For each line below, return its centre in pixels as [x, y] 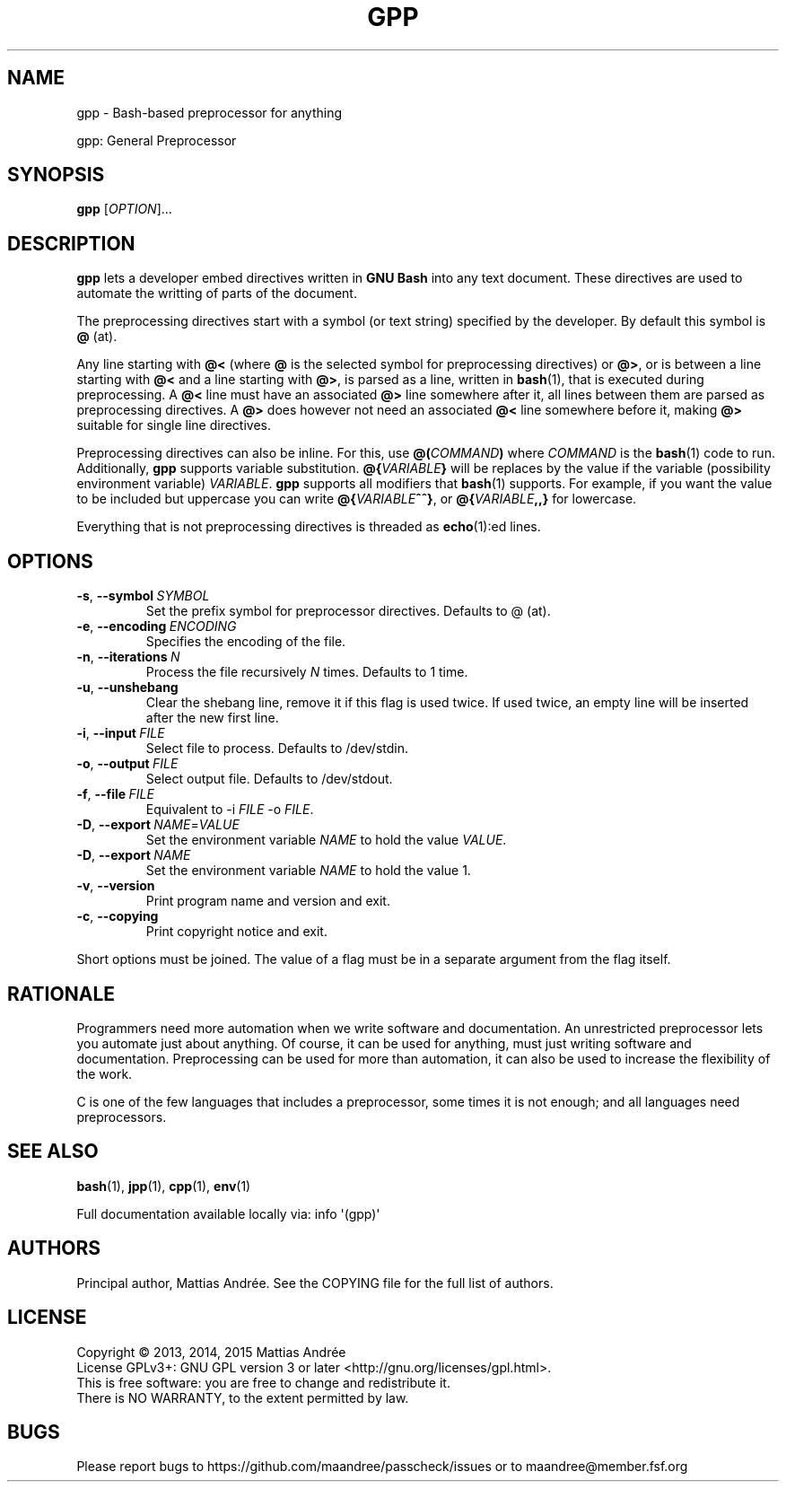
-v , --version [116, 886]
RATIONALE [61, 994]
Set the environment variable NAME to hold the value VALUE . [326, 840]
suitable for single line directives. [174, 425]
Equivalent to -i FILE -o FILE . [230, 810]
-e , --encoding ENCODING [157, 626]
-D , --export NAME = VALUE [158, 825]
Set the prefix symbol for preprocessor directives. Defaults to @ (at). [348, 611]
